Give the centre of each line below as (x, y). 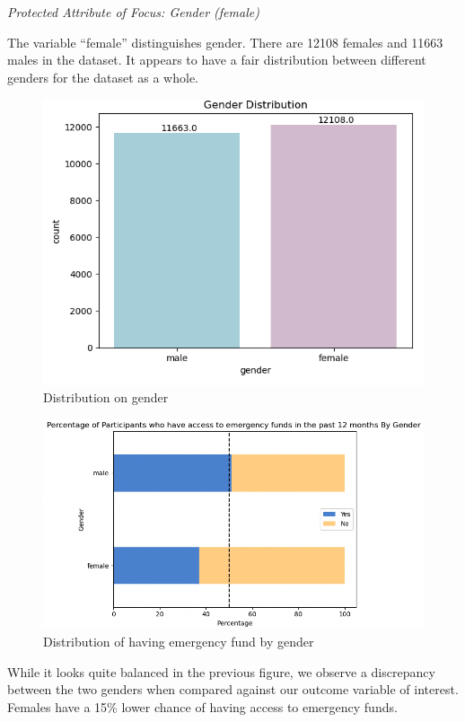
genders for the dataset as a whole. (103, 77)
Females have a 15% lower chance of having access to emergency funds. (202, 706)
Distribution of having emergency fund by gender (179, 642)
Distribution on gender (106, 397)
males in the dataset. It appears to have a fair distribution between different (217, 60)
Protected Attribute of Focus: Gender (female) (133, 12)
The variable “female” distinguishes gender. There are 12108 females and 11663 (225, 42)
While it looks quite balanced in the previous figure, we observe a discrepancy (221, 671)
